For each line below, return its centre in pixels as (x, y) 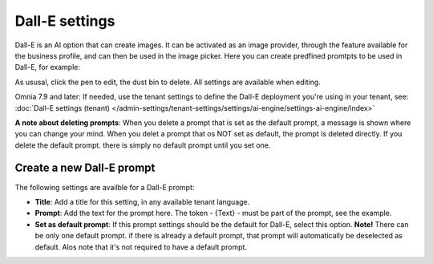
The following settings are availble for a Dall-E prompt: (105, 187)
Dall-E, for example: (47, 67)
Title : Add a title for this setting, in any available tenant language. (142, 201)
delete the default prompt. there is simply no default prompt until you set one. (143, 145)
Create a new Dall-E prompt (85, 168)
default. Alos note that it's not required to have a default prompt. (141, 247)
